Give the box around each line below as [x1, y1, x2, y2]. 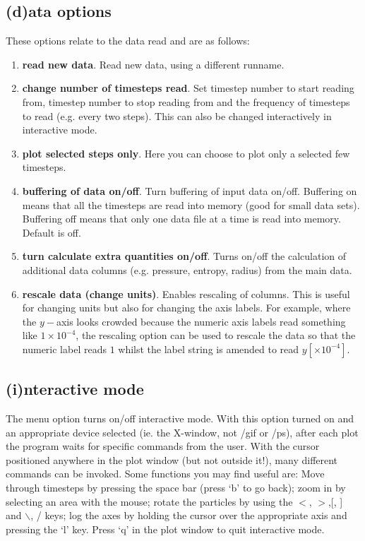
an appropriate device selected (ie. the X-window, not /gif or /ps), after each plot [6, 424, 359, 439]
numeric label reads [22, 341, 107, 356]
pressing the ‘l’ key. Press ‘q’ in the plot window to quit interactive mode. [6, 521, 325, 536]
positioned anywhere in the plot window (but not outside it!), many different [6, 452, 338, 467]
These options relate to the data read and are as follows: [6, 33, 250, 48]
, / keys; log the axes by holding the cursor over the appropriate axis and [30, 508, 347, 523]
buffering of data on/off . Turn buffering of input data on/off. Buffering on [22, 183, 357, 198]
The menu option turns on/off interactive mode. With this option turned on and [6, 411, 354, 426]
